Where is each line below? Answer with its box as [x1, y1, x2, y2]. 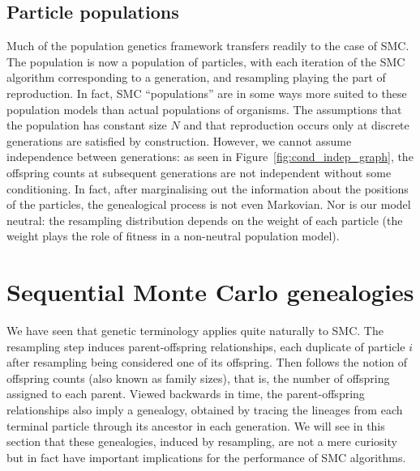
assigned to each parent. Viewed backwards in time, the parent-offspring [6, 385, 365, 402]
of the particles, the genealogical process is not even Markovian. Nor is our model [6, 196, 411, 213]
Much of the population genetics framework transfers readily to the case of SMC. [6, 37, 409, 54]
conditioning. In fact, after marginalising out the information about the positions [6, 180, 409, 197]
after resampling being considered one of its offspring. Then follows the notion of [6, 354, 408, 371]
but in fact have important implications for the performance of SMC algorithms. [6, 448, 406, 465]
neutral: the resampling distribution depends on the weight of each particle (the [6, 211, 403, 228]
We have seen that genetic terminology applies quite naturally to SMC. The [6, 322, 384, 339]
